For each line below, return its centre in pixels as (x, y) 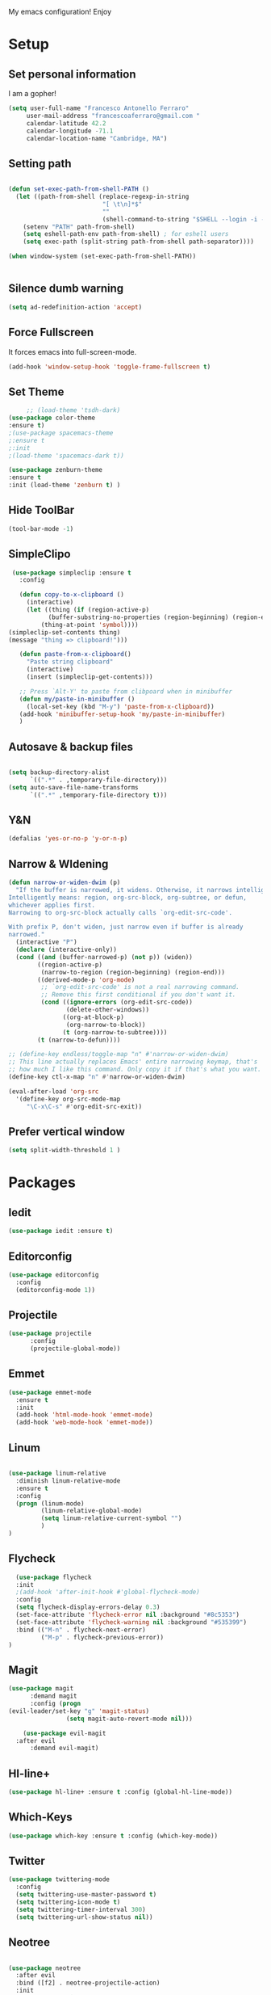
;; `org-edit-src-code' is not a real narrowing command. (140, 987)
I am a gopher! (32, 93)
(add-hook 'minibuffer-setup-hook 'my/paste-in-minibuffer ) (122, 714)
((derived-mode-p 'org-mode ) (86, 980)
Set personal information (72, 74)
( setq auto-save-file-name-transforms (73, 787)
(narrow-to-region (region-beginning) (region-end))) (133, 972)
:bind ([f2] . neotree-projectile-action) (88, 1983)
